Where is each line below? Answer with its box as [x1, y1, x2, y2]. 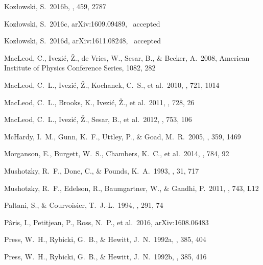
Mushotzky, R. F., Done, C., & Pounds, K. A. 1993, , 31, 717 [4, 165, 199, 176]
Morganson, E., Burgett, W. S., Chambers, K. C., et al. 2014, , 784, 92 [4, 148, 229, 159]
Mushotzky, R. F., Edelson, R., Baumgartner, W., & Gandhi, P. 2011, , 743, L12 [4, 182, 259, 193]
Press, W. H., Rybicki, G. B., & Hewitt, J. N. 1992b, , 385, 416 [4, 251, 207, 261]
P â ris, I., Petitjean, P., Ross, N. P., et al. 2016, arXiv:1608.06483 [4, 216, 209, 227]
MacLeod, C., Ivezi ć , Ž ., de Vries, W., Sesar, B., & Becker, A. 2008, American [4, 52, 250, 63]
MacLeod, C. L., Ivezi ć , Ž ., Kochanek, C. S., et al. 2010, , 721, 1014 [4, 79, 220, 90]
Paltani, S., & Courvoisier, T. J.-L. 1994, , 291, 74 [4, 200, 163, 210]
